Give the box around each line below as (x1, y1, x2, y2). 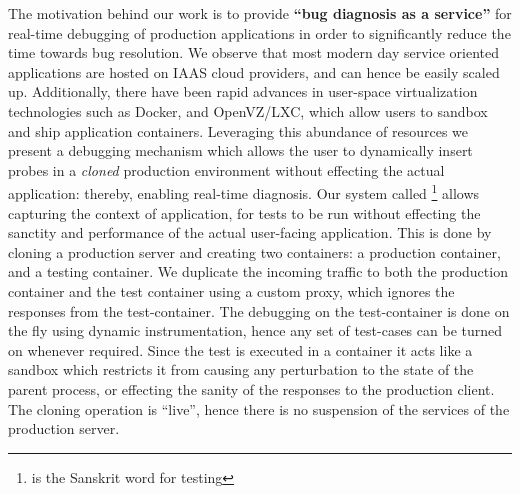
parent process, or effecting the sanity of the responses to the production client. (8, 378, 495, 399)
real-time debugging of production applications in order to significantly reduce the (8, 22, 511, 43)
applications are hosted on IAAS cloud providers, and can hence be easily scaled (8, 61, 500, 82)
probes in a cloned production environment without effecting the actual (8, 159, 445, 180)
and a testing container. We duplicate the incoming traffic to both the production (8, 261, 508, 282)
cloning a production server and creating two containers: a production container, (8, 241, 501, 262)
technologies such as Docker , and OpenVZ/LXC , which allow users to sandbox (8, 100, 488, 121)
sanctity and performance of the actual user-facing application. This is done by (8, 222, 492, 243)
